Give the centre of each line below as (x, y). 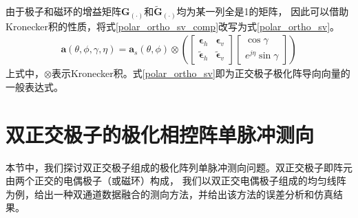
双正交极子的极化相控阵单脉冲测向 (160, 134)
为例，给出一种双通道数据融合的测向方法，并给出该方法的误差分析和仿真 (169, 194)
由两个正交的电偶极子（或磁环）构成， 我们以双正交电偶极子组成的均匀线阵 (176, 181)
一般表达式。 (34, 86)
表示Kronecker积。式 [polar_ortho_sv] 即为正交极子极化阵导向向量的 (201, 73)
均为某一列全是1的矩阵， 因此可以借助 (263, 11)
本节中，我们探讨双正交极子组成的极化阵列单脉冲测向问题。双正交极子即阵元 (179, 167)
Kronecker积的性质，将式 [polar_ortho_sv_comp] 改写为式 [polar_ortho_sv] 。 (173, 26)
